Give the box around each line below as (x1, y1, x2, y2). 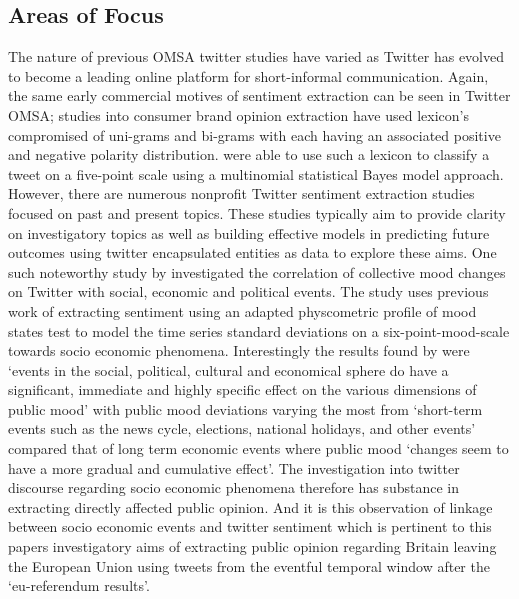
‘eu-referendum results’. (8, 575, 150, 596)
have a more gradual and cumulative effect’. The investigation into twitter (8, 457, 460, 478)
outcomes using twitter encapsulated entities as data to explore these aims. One (8, 242, 497, 263)
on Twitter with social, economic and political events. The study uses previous (8, 281, 489, 302)
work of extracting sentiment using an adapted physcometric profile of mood (8, 300, 477, 321)
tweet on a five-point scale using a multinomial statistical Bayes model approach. (8, 163, 504, 184)
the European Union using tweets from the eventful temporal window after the (8, 555, 490, 576)
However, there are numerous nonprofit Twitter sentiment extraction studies (8, 183, 475, 204)
